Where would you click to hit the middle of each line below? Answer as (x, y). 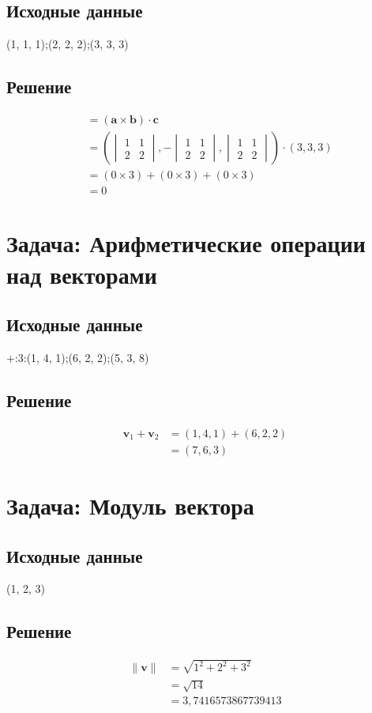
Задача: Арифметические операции (186, 243)
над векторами (82, 274)
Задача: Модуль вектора (130, 505)
